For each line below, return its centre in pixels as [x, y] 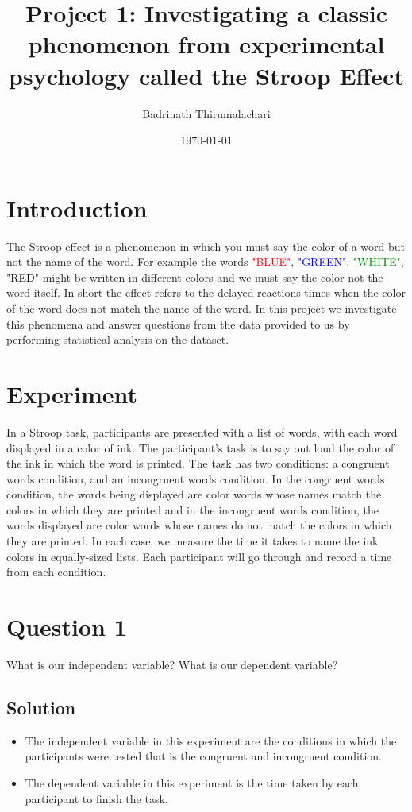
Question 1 [67, 627]
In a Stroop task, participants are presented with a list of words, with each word [202, 431]
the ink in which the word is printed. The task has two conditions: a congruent [198, 463]
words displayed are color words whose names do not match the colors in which [199, 525]
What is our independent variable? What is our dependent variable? [172, 664]
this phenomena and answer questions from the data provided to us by [178, 323]
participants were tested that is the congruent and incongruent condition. [203, 756]
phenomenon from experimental [206, 44]
